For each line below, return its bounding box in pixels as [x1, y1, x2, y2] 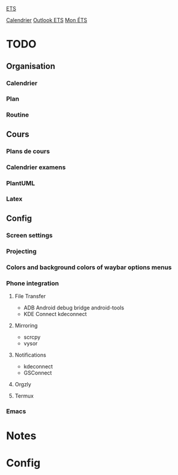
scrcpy [23, 333, 41, 340]
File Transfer [14, 292, 46, 299]
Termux [14, 392, 34, 399]
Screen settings [6, 231, 53, 239]
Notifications [14, 351, 46, 358]
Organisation [6, 61, 55, 71]
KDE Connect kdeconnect [23, 310, 87, 317]
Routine [6, 111, 30, 119]
